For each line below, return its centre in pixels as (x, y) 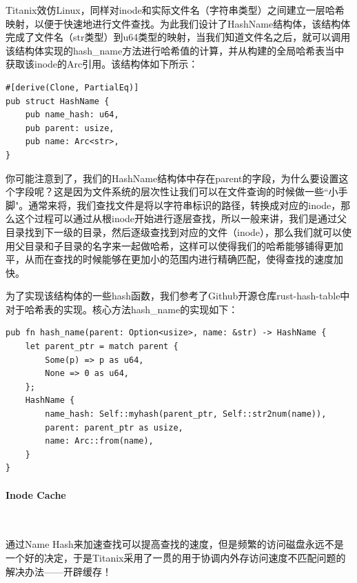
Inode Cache (36, 494)
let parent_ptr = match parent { (102, 347)
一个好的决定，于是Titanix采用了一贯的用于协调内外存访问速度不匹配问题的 (176, 557)
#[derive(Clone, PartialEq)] (72, 87)
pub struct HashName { (58, 101)
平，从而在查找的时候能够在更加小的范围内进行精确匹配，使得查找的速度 (170, 259)
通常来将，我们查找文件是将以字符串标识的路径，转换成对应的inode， (185, 205)
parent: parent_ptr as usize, (114, 427)
